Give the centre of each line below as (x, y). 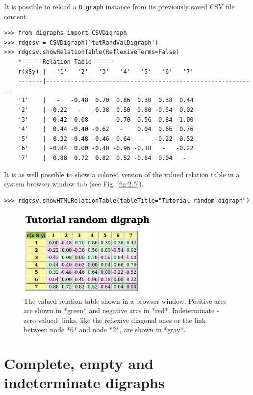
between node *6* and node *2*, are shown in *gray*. (105, 329)
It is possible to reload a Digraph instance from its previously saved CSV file (119, 6)
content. (16, 16)
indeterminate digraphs (84, 382)
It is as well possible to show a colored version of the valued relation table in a (122, 174)
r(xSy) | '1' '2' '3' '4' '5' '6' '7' (106, 71)
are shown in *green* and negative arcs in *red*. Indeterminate (119, 310)
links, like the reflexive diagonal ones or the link (134, 320)
